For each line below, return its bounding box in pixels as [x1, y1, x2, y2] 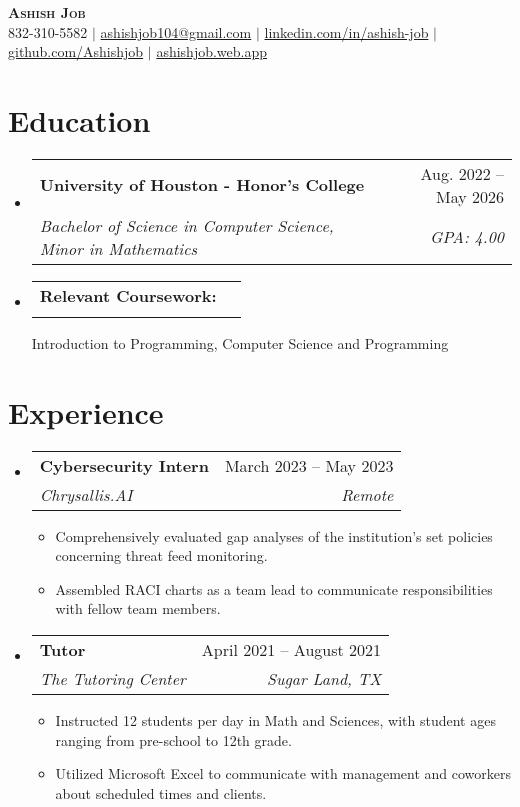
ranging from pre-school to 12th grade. [55, 729, 292, 750]
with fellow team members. [55, 598, 221, 619]
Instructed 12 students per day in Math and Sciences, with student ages [55, 710, 496, 730]
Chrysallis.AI [39, 482, 133, 506]
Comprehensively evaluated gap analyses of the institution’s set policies [55, 525, 493, 546]
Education [8, 99, 151, 140]
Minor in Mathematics [39, 236, 198, 260]
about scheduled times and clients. [55, 782, 267, 803]
